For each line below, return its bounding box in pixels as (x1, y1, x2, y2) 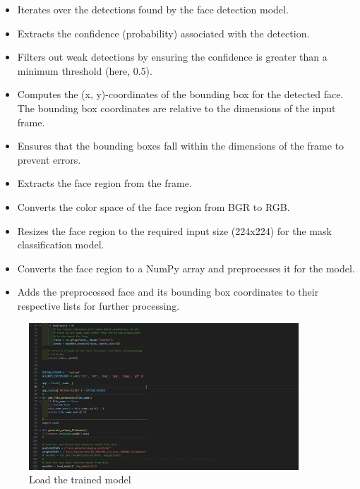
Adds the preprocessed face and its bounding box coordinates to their (17, 284, 319, 299)
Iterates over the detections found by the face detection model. (17, 2, 289, 16)
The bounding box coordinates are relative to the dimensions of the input (17, 100, 336, 115)
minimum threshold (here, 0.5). (17, 63, 152, 78)
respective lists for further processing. (17, 298, 180, 313)
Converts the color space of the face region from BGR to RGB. (17, 199, 290, 214)
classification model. (17, 237, 104, 252)
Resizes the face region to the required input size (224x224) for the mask (17, 223, 332, 238)
